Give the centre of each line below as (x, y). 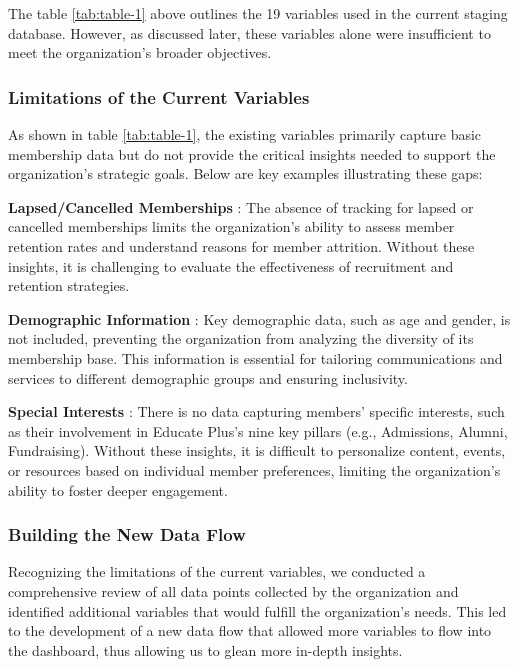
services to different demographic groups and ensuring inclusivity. (208, 377)
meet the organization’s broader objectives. (140, 52)
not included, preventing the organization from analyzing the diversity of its (241, 338)
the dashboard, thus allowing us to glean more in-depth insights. (205, 649)
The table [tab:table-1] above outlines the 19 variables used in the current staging (258, 13)
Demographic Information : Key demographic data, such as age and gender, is (259, 318)
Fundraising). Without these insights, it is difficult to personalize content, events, (257, 450)
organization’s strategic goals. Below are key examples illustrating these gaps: (245, 173)
